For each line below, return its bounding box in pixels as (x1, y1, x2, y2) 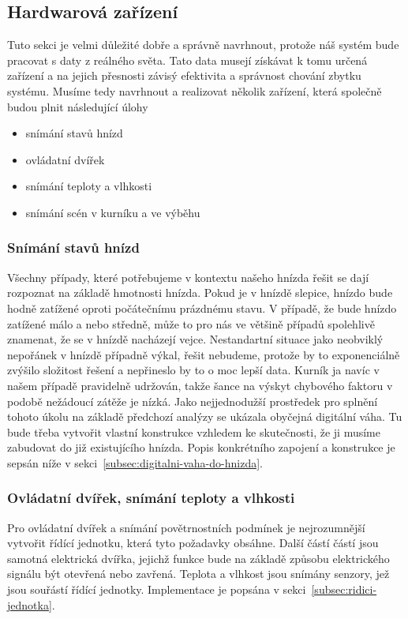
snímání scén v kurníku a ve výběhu (25, 204, 200, 220)
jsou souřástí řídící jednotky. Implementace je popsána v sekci (7, 581, 306, 598)
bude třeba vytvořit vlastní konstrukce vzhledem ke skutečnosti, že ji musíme (7, 423, 380, 440)
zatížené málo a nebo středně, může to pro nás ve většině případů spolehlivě (7, 315, 375, 332)
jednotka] (7, 596, 52, 613)
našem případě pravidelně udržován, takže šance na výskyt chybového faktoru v (7, 377, 393, 393)
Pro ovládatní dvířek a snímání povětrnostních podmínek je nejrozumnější (7, 519, 365, 535)
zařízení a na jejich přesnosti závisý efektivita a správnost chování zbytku (7, 67, 361, 84)
